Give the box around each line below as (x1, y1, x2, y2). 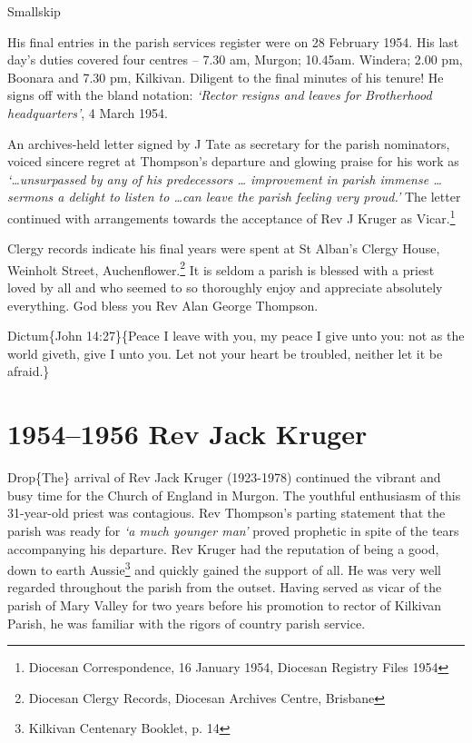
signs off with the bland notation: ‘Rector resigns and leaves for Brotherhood (7, 85, 432, 104)
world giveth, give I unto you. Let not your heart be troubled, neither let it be (7, 343, 443, 362)
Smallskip (7, 2, 61, 20)
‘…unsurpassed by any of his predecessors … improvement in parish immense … (7, 169, 442, 188)
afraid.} (7, 362, 50, 381)
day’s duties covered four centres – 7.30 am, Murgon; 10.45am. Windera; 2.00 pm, (7, 50, 463, 69)
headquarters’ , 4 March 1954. (7, 103, 168, 122)
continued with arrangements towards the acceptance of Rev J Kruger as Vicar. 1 (7, 205, 456, 227)
